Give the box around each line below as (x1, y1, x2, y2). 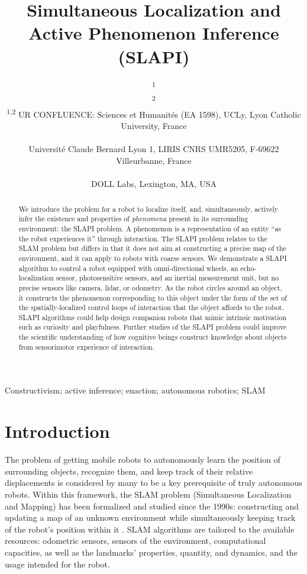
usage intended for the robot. (5, 557, 110, 570)
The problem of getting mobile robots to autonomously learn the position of (5, 453, 280, 466)
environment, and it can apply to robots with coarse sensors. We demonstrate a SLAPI (18, 253, 287, 263)
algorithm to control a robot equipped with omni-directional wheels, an (18, 263, 238, 273)
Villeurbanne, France (116, 154, 192, 167)
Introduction (5, 419, 110, 443)
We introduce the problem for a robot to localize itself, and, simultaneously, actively (18, 204, 279, 214)
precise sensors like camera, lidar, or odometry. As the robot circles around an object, (18, 282, 282, 292)
